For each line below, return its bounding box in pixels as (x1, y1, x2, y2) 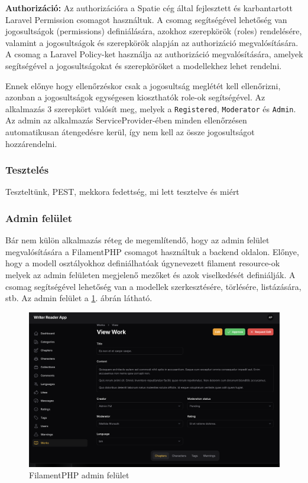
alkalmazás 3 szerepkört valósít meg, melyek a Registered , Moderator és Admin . (5, 102, 296, 115)
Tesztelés (5, 162, 49, 177)
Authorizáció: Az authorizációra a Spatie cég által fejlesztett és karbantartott (5, 2, 293, 14)
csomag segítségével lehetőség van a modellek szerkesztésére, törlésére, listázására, (5, 280, 301, 292)
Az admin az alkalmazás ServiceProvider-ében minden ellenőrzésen (5, 114, 247, 126)
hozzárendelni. (5, 137, 57, 149)
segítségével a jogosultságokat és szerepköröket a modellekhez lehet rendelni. (5, 59, 282, 71)
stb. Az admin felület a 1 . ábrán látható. (5, 292, 153, 304)
